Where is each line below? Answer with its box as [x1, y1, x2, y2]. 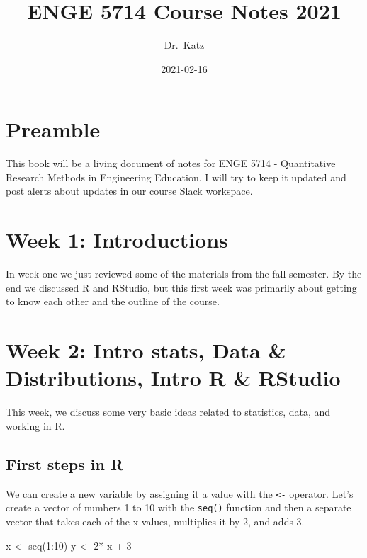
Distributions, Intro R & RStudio [6, 363, 341, 392]
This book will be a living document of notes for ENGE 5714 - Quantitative [6, 156, 336, 171]
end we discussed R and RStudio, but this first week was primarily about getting [6, 280, 357, 295]
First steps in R [6, 452, 124, 474]
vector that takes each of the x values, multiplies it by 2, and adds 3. [6, 513, 305, 528]
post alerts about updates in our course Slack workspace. [6, 183, 253, 198]
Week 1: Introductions [6, 225, 228, 254]
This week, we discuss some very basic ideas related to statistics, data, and [6, 404, 331, 419]
